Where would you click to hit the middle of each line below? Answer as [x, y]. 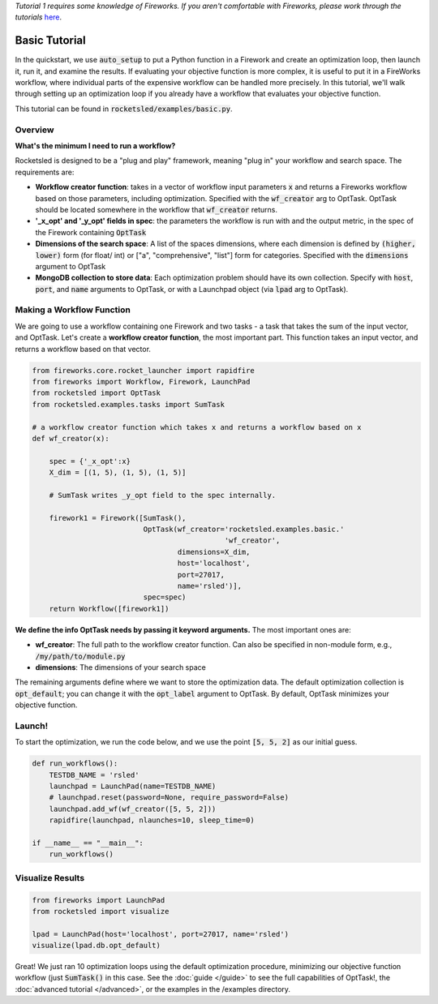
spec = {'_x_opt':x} [90, 461]
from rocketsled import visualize [101, 911]
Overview [34, 130]
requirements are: [45, 172]
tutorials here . [39, 17]
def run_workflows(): [75, 764]
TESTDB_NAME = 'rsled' [94, 775]
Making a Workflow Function [73, 310]
